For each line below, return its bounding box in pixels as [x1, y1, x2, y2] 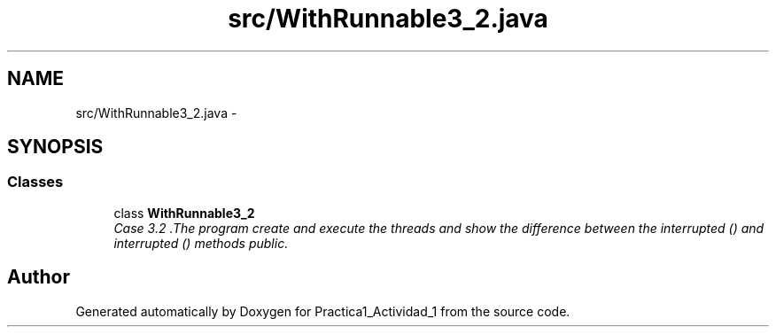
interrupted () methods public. [113, 235, 289, 251]
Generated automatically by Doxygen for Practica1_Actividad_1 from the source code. [75, 303, 570, 319]
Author [7, 266, 70, 289]
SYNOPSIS [7, 136, 104, 159]
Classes [7, 173, 64, 191]
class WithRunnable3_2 [113, 205, 255, 221]
